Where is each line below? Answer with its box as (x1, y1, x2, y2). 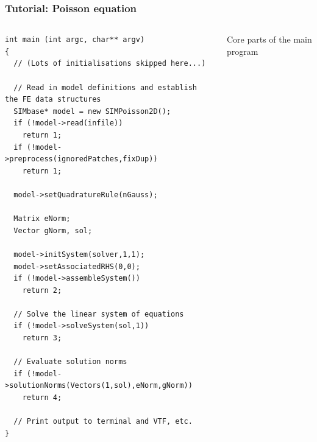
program (226, 44, 258, 57)
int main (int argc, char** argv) (5, 35, 145, 44)
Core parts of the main (226, 33, 312, 46)
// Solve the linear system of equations (13, 309, 184, 318)
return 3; (22, 334, 62, 343)
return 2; (22, 286, 62, 295)
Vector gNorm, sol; (13, 226, 93, 235)
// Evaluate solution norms (13, 357, 127, 367)
